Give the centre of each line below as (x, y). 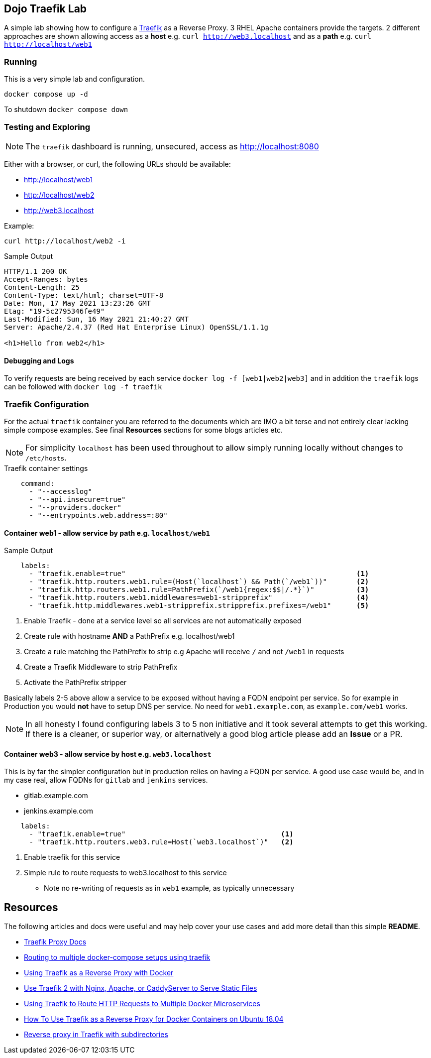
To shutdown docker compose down (66, 110)
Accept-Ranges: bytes (46, 279)
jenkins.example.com (59, 811)
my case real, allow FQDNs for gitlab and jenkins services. (106, 780)
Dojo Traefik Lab (46, 9)
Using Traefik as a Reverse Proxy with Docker (99, 973)
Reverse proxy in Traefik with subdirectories (96, 1035)
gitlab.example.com (56, 796)
